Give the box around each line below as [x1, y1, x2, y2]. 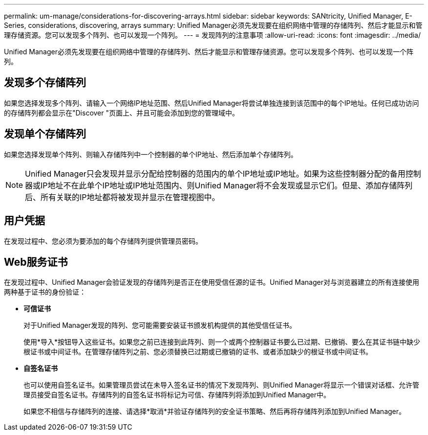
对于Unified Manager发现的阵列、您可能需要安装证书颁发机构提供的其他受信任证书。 [23, 321, 296, 330]
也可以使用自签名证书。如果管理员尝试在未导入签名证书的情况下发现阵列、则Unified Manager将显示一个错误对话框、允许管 [23, 381, 419, 389]
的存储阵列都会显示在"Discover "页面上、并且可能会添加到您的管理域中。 [4, 108, 239, 117]
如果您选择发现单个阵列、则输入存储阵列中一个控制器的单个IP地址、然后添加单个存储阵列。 [4, 150, 298, 159]
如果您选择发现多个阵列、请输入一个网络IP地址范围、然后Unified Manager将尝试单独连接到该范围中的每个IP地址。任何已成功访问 [4, 98, 419, 107]
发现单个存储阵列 [4, 128, 86, 140]
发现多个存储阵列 [4, 76, 86, 89]
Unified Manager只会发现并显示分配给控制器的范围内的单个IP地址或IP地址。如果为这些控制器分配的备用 [25, 168, 406, 179]
